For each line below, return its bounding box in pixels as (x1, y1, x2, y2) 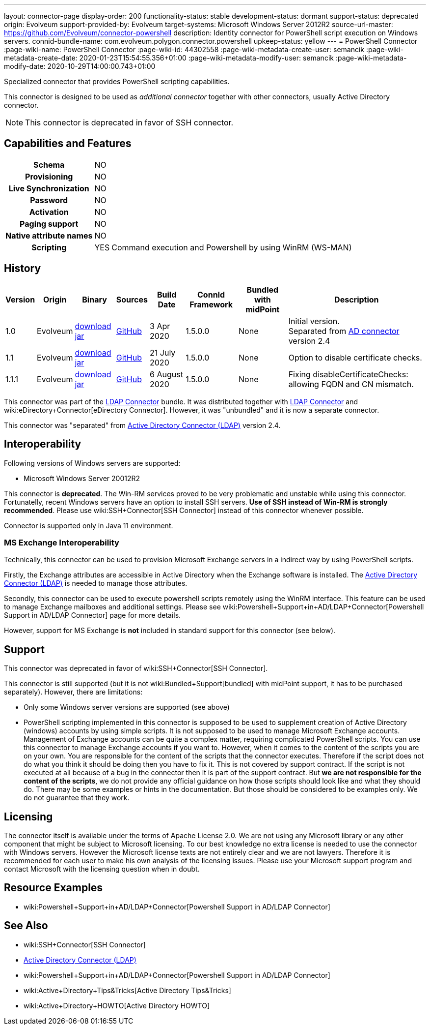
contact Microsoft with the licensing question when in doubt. (4, 864, 200, 873)
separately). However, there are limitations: (4, 688, 143, 696)
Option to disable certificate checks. (288, 352, 422, 363)
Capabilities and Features (4, 137, 132, 150)
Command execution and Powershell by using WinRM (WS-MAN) (111, 242, 352, 252)
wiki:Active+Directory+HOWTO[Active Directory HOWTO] (24, 1001, 210, 1010)
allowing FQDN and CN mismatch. (288, 379, 414, 389)
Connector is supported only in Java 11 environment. (4, 521, 173, 530)
